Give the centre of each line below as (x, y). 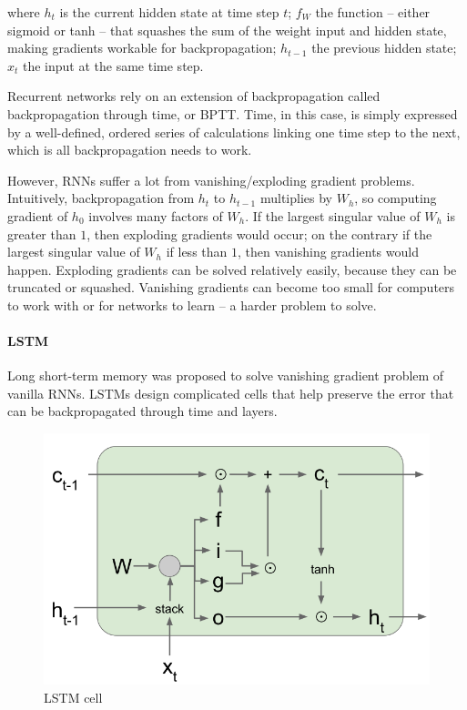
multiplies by (296, 198)
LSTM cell (73, 697)
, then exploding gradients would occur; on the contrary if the (259, 233)
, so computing (396, 198)
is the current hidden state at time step (169, 12)
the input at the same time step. (113, 65)
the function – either (373, 12)
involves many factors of (156, 215)
